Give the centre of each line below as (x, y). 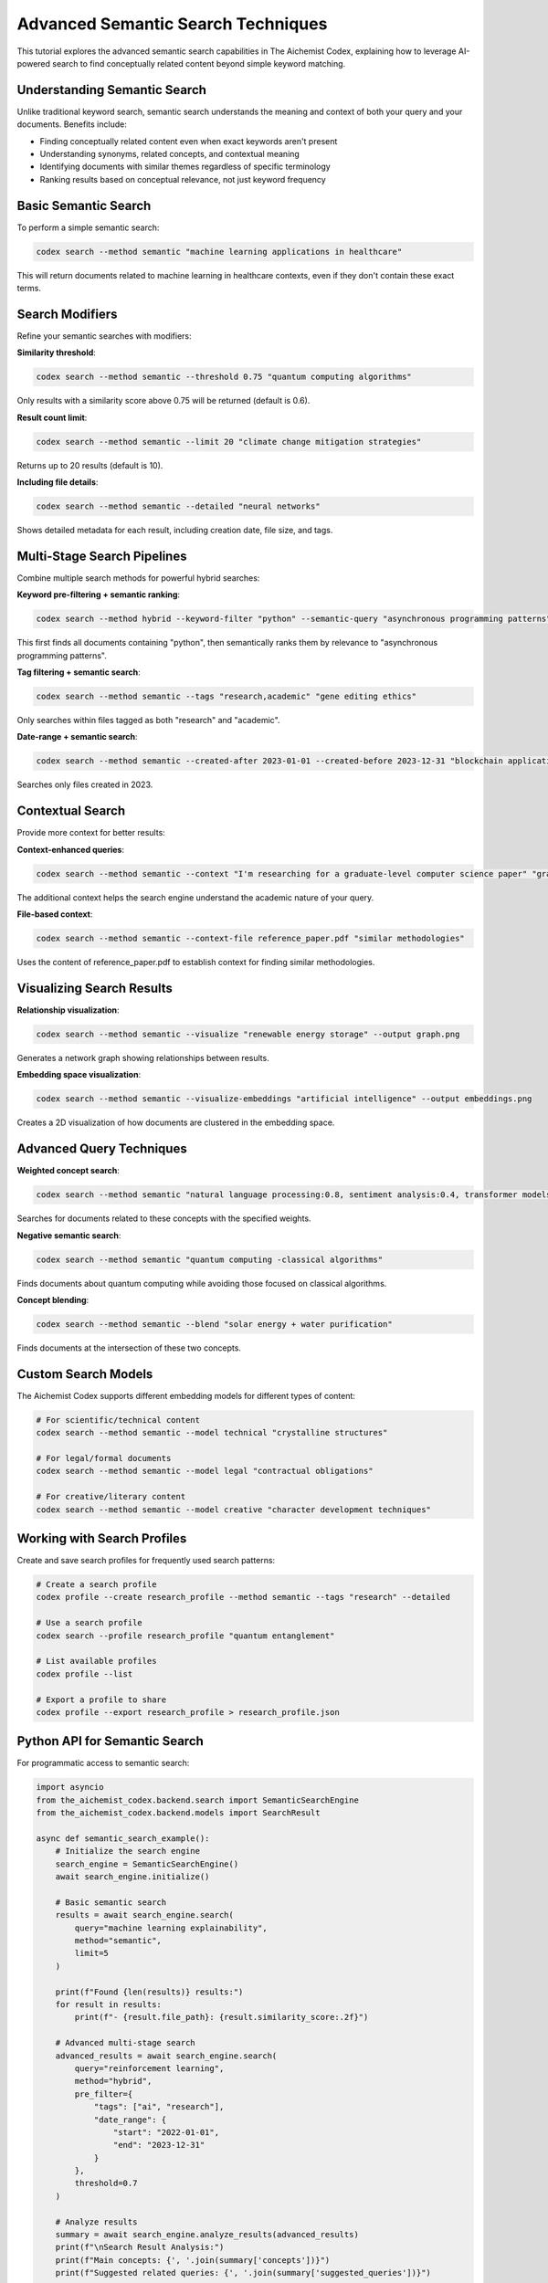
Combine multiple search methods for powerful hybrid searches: (138, 578)
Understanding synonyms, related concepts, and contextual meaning (170, 154)
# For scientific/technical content (118, 1420)
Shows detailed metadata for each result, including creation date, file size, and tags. (175, 531)
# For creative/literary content (111, 1497)
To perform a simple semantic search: (88, 227)
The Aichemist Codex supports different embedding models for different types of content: (186, 1395)
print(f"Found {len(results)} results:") (149, 1992)
